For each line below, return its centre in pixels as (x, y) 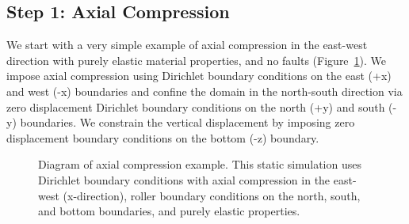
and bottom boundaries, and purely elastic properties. (169, 211)
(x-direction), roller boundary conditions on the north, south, (212, 195)
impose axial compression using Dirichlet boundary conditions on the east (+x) (199, 76)
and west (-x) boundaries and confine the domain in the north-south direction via (204, 91)
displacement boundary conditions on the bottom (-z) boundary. (163, 137)
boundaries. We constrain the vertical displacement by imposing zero (187, 122)
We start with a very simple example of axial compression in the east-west (187, 45)
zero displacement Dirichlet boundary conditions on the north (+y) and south (196, 106)
